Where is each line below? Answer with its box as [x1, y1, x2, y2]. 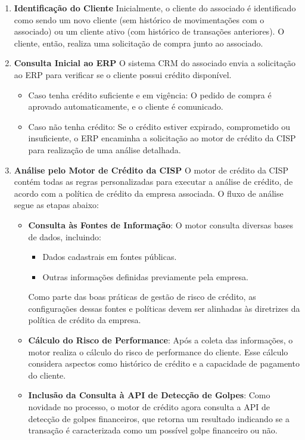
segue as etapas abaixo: [14, 199, 99, 211]
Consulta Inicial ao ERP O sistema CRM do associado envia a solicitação [14, 57, 296, 69]
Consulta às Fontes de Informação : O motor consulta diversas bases [28, 218, 294, 231]
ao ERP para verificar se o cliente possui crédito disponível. [14, 68, 232, 80]
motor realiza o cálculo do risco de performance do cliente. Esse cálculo [28, 345, 288, 358]
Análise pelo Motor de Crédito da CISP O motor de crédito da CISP [14, 163, 289, 176]
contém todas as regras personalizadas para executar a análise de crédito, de [14, 175, 293, 188]
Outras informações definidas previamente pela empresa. [42, 270, 248, 283]
